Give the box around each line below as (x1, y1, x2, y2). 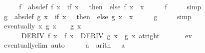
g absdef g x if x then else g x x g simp (3, 11, 192, 21)
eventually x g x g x (3, 21, 81, 31)
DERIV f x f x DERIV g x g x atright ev (21, 30, 192, 40)
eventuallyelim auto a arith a (3, 40, 125, 50)
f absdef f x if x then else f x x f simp (19, 1, 202, 11)
